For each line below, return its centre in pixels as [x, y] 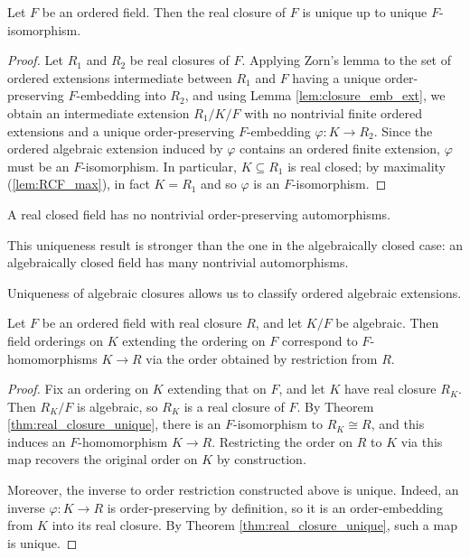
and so [219, 184]
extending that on [217, 389]
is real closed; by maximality [367, 166]
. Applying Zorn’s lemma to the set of [347, 60]
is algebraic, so [117, 406]
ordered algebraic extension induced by [115, 149]
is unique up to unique [365, 12]
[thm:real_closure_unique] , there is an [114, 424]
